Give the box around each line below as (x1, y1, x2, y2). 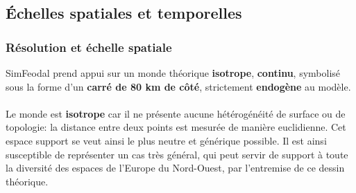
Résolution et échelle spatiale (6, 38, 172, 55)
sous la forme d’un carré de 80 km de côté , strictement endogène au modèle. (6, 79, 351, 93)
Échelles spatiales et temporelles (6, 2, 242, 24)
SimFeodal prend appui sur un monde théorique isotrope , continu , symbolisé (6, 66, 341, 80)
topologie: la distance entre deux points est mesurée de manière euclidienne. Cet (6, 120, 346, 134)
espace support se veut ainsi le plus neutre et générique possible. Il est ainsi (6, 133, 327, 147)
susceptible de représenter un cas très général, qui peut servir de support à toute (6, 147, 348, 161)
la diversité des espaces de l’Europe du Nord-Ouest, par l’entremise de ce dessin (6, 160, 345, 175)
